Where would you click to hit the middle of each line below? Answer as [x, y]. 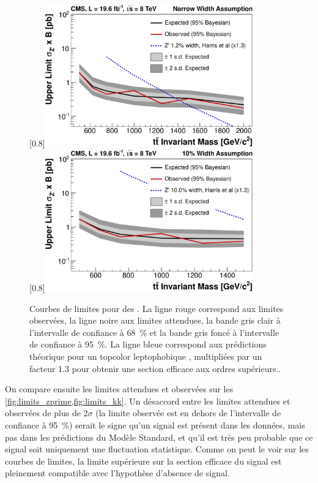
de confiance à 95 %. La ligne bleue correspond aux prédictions [148, 344]
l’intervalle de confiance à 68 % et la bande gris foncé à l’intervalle [154, 332]
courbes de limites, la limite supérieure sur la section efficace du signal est [143, 461]
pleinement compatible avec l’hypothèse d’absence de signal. [117, 473]
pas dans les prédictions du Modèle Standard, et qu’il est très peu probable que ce [159, 437]
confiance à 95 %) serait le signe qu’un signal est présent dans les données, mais [155, 424]
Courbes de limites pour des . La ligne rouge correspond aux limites [157, 308]
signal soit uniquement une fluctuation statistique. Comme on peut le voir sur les [157, 449]
